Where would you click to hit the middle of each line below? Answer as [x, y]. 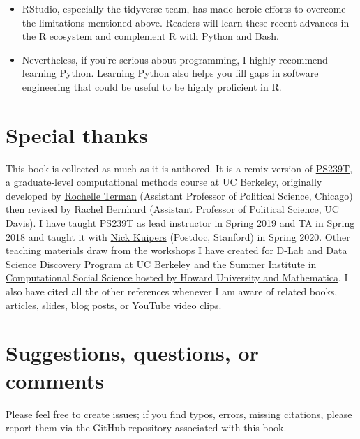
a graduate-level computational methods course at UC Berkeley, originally [164, 182]
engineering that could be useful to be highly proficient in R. [152, 86]
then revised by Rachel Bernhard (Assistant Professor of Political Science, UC [172, 209]
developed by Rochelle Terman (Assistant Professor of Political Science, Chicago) [179, 195]
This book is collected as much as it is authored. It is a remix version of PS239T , [179, 168]
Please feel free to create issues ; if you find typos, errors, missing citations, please [179, 414]
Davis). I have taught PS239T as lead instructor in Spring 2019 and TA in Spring [180, 223]
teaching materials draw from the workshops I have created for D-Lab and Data [177, 250]
